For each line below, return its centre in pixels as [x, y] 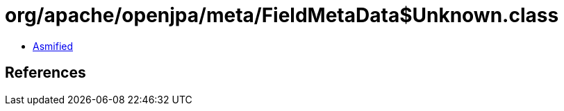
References [45, 73]
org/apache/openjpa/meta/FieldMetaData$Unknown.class [282, 15]
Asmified [53, 46]
